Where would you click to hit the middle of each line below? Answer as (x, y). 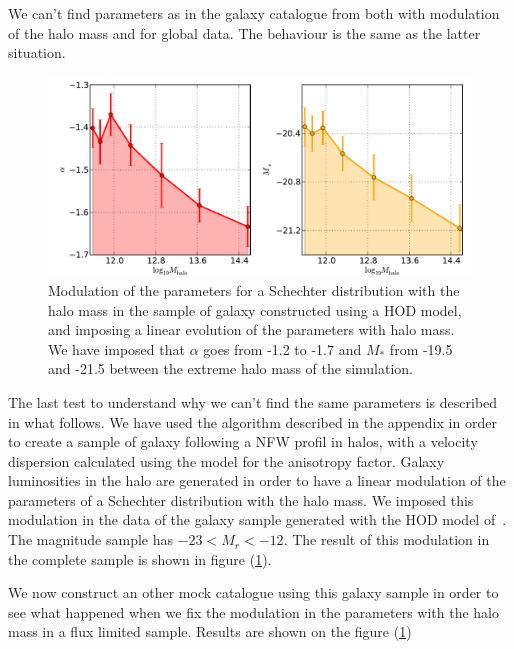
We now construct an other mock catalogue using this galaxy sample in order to (253, 592)
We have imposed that (116, 348)
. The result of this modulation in (386, 539)
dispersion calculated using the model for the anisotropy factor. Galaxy (226, 460)
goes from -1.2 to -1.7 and (282, 348)
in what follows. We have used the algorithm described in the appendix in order (252, 421)
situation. (37, 52)
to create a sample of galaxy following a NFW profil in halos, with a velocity (243, 441)
